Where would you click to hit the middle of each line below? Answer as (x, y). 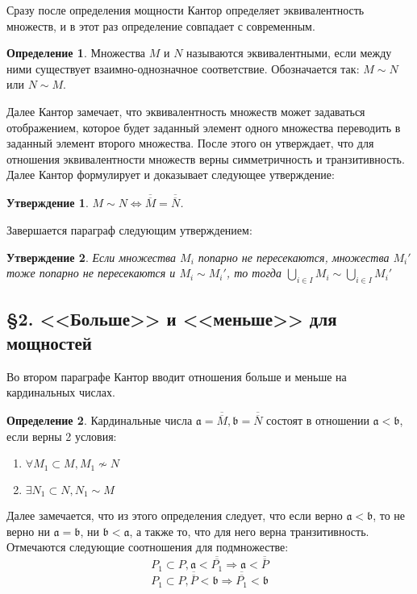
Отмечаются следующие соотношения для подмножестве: (148, 547)
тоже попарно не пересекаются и (91, 273)
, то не (389, 515)
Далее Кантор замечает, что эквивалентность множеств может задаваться (186, 111)
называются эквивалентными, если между (289, 53)
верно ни (28, 531)
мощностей (49, 342)
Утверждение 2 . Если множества (92, 257)
